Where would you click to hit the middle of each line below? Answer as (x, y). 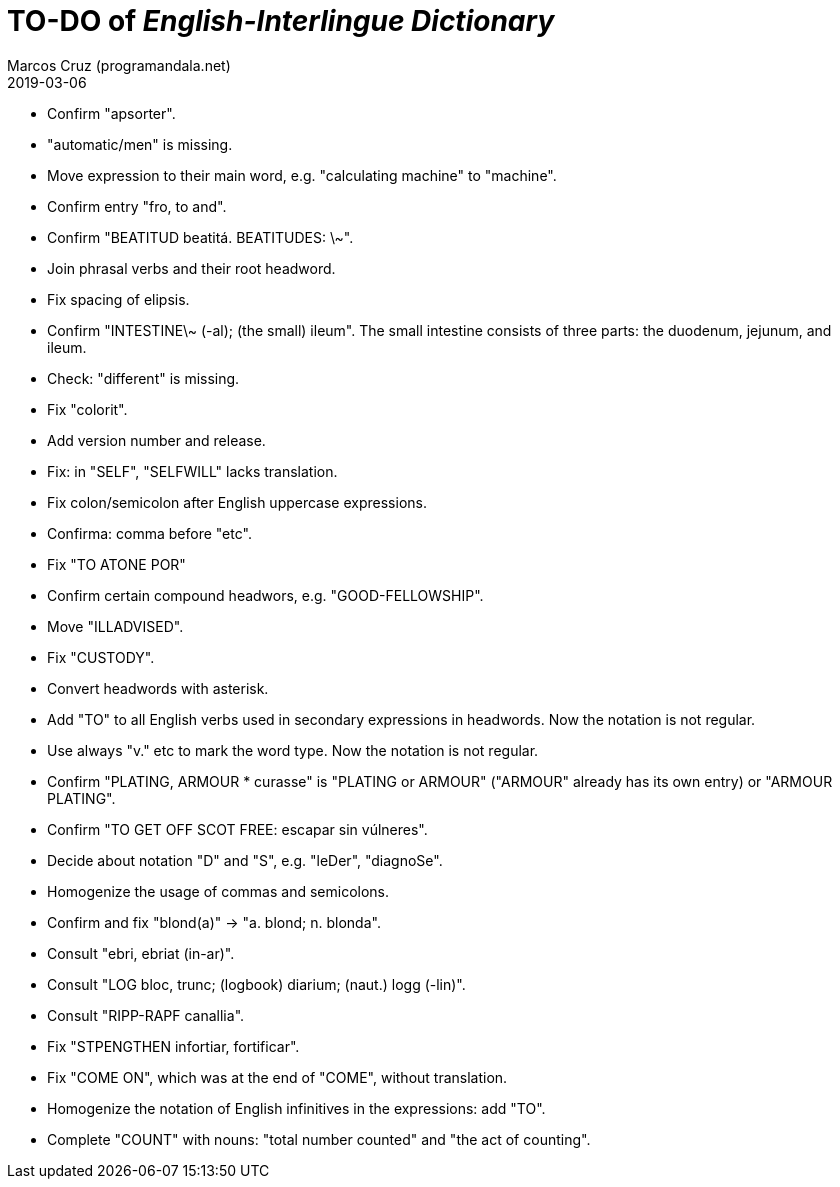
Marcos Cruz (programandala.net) (119, 65)
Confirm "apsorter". (111, 113)
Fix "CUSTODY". (101, 657)
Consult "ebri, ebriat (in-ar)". (141, 953)
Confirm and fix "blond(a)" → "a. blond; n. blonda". (214, 922)
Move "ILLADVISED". (115, 626)
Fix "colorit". (87, 409)
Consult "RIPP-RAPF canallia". (146, 1015)
